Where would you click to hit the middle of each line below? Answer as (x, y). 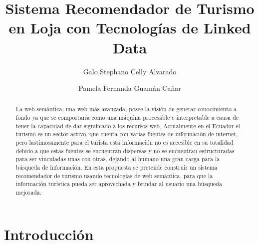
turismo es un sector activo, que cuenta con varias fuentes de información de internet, (127, 134)
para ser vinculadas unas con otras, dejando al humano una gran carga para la (118, 159)
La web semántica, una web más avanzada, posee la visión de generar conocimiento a (126, 109)
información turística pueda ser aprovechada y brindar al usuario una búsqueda (119, 184)
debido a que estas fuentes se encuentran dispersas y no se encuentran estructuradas (125, 150)
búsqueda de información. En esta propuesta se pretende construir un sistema (117, 167)
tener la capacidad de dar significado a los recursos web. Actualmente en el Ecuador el (128, 125)
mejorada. (29, 192)
